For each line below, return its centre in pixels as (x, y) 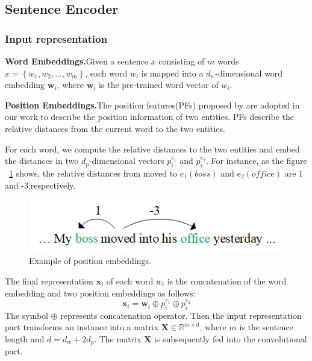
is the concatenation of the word (227, 281)
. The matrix (118, 339)
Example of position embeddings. (90, 261)
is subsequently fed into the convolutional (230, 339)
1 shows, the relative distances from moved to (93, 173)
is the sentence (266, 327)
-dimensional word (249, 73)
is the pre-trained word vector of (159, 85)
